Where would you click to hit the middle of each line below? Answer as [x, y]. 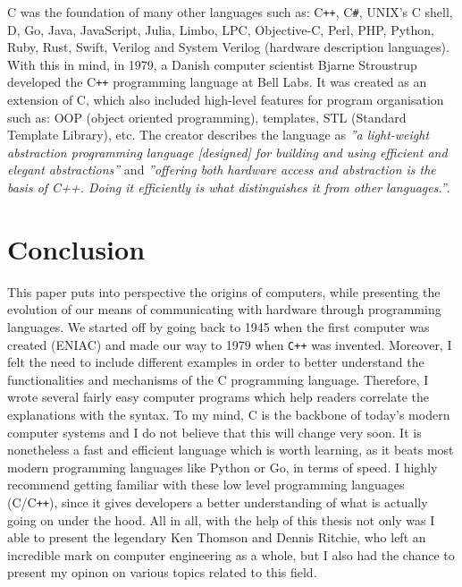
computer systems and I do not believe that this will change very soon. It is [214, 432]
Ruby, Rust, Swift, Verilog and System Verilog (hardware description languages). [228, 47]
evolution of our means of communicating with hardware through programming [224, 309]
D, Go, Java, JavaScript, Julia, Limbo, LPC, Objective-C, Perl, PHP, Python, [221, 29]
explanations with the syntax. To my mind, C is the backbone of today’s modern [229, 414]
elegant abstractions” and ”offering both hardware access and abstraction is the [222, 170]
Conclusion [76, 248]
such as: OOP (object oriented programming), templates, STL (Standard [207, 117]
